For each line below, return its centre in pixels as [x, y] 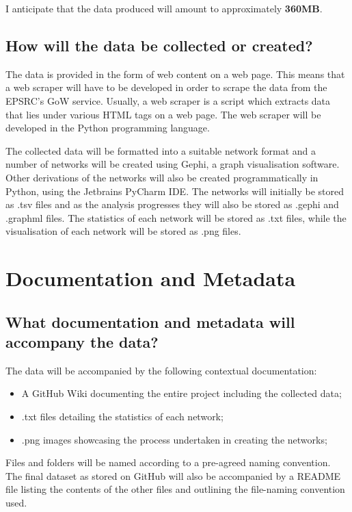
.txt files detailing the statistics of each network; [122, 417]
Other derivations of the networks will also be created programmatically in [162, 177]
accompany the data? [82, 342]
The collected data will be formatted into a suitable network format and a [161, 150]
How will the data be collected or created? [159, 45]
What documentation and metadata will [150, 321]
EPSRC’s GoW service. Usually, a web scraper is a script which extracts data [168, 100]
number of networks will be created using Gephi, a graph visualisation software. [173, 164]
